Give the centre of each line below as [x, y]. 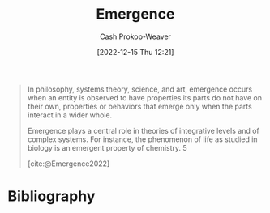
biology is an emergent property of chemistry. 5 [107, 147]
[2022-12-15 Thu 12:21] [135, 52]
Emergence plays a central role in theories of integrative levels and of [144, 130]
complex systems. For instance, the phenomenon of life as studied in [142, 139]
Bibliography [51, 196]
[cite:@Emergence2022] [69, 164]
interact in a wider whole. [70, 115]
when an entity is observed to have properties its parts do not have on [145, 97]
